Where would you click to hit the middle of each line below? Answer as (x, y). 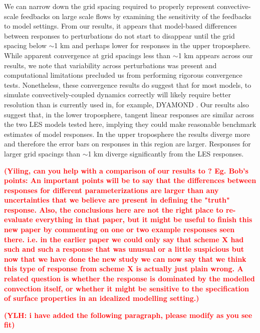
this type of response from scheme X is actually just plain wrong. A (124, 269)
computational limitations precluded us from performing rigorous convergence (123, 75)
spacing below (25, 45)
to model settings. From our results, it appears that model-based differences (120, 26)
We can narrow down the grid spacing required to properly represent (109, 6)
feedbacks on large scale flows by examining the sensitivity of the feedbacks (136, 16)
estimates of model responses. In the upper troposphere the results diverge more (127, 134)
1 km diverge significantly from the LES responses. (166, 153)
